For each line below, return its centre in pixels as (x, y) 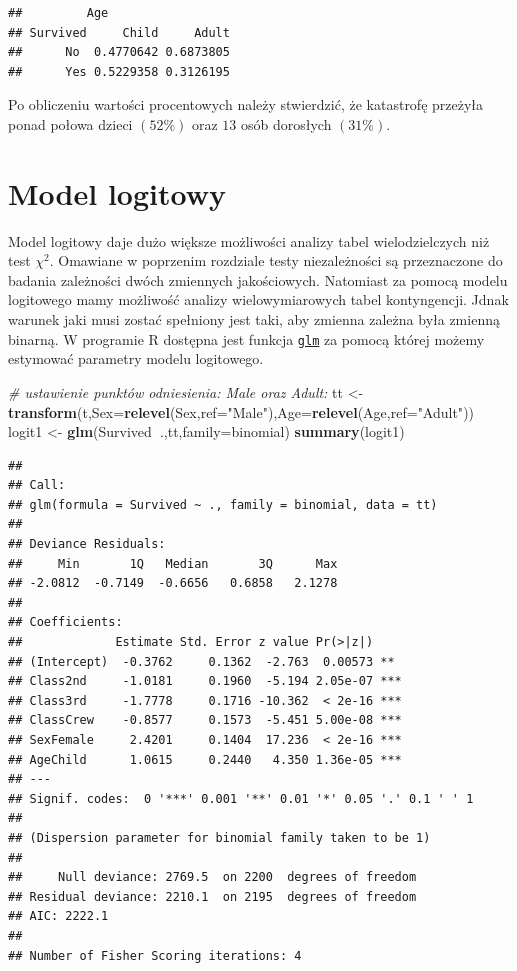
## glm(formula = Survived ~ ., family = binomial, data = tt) (223, 504)
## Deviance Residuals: (87, 544)
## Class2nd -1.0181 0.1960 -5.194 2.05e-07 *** (205, 681)
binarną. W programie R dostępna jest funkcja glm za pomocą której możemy (246, 338)
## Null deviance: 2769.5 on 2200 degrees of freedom (212, 877)
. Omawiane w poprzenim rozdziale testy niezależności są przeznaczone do (276, 260)
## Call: (37, 485)
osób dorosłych (286, 123)
